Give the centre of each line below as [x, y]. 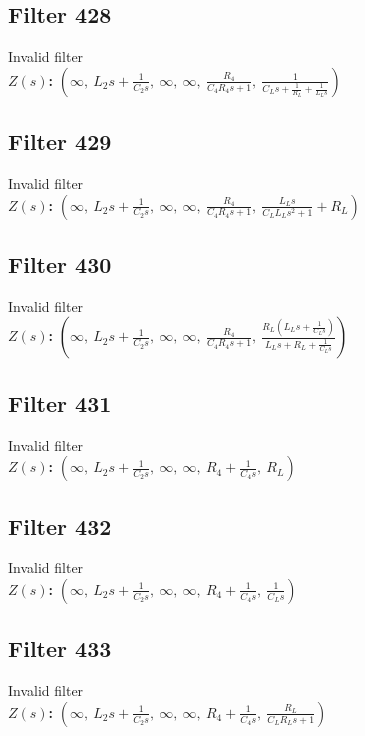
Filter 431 [60, 402]
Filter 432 [60, 525]
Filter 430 [60, 263]
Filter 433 [60, 648]
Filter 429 [60, 141]
